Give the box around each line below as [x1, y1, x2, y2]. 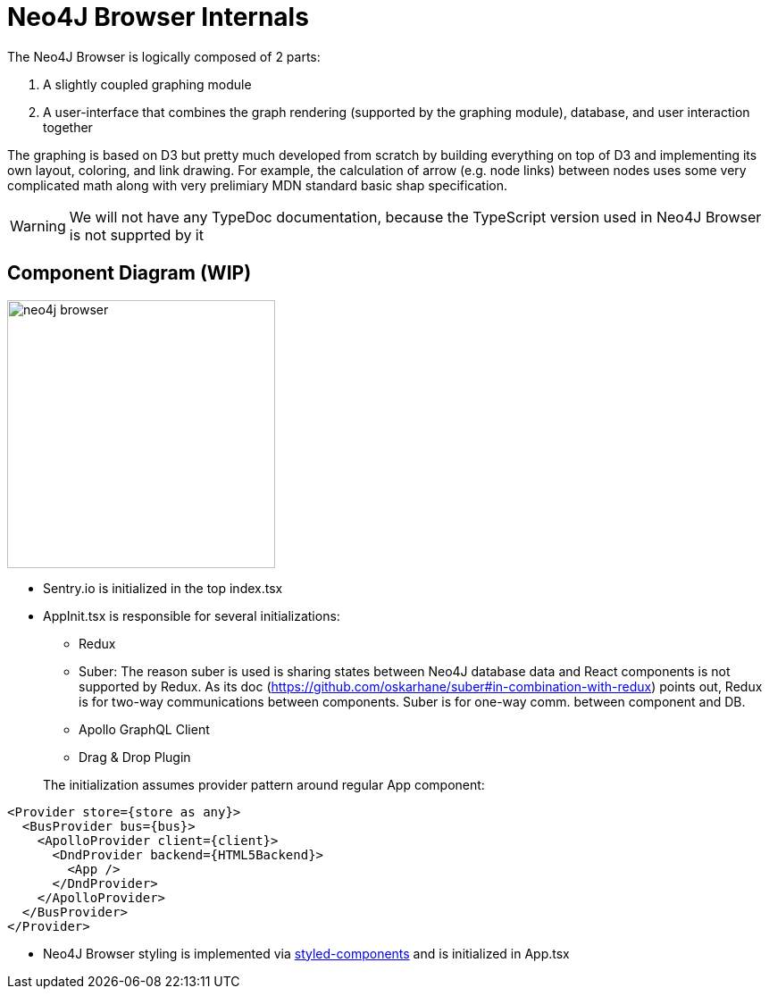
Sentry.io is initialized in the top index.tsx [43, 580, 283, 596]
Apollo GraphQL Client [79, 721, 210, 737]
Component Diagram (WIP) [7, 262, 252, 285]
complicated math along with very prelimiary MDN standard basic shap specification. [7, 177, 508, 193]
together [43, 119, 93, 135]
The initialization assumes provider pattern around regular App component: [43, 776, 485, 792]
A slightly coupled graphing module [43, 76, 252, 92]
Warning [10, 216, 66, 235]
